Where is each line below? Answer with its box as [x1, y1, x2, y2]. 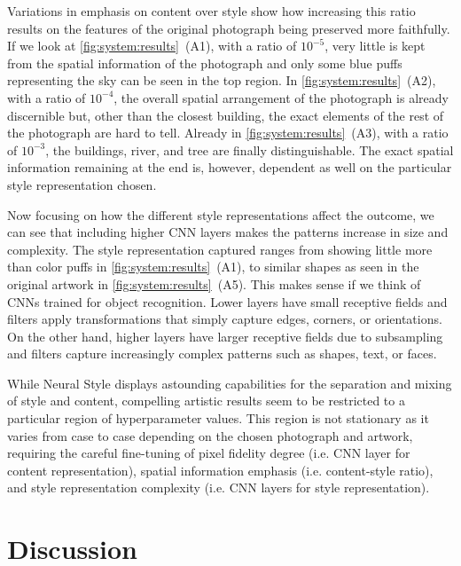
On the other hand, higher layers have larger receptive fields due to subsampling [7, 326, 443, 345]
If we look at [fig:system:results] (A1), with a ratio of [7, 36, 297, 55]
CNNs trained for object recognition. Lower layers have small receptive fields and [7, 292, 448, 311]
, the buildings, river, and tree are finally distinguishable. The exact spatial [45, 140, 454, 159]
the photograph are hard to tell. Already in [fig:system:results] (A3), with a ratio [7, 123, 449, 142]
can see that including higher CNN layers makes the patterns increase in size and [7, 223, 449, 241]
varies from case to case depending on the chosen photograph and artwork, [7, 426, 413, 444]
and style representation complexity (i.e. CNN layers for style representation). [7, 478, 430, 497]
